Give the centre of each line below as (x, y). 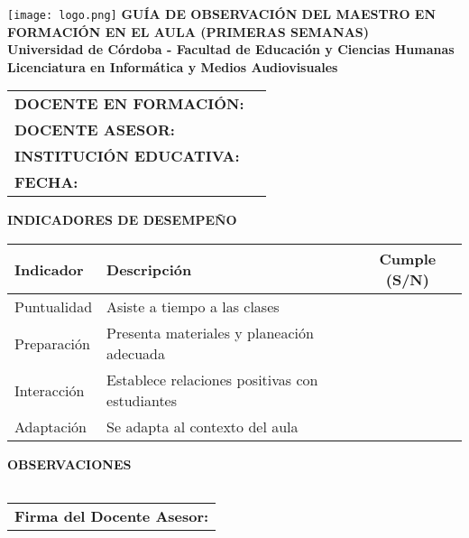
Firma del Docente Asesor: (112, 515)
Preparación (52, 343)
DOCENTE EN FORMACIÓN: (129, 104)
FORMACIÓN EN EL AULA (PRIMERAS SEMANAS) (189, 31)
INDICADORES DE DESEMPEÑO (122, 220)
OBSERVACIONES (69, 464)
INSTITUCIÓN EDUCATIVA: (127, 156)
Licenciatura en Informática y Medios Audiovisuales (173, 66)
